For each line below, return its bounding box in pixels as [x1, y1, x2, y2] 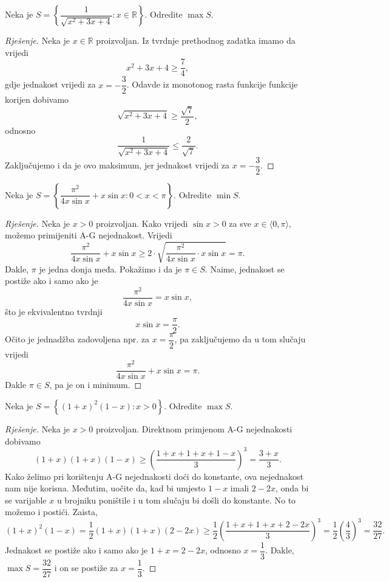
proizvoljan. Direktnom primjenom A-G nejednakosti [95, 422, 293, 435]
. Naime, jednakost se [205, 262, 285, 275]
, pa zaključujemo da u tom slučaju [174, 333, 306, 345]
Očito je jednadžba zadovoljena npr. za [5, 333, 150, 345]
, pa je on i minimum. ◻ [49, 378, 142, 391]
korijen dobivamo [5, 93, 69, 106]
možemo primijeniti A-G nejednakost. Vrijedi [5, 229, 172, 241]
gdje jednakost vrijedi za [5, 78, 96, 91]
